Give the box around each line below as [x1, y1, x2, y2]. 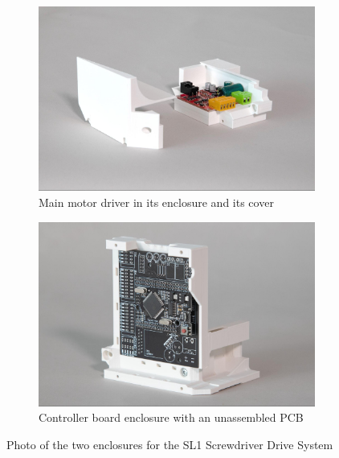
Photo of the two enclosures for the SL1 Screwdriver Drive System [6, 435, 333, 452]
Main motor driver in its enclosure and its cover [39, 193, 274, 210]
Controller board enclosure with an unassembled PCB [39, 409, 304, 426]
